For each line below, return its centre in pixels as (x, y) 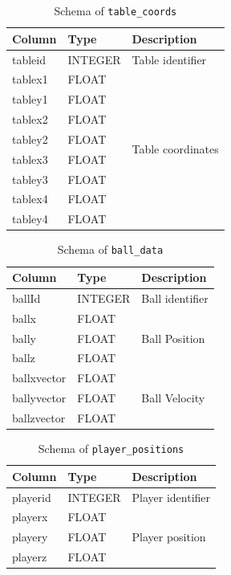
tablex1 (30, 79)
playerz (30, 557)
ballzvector (39, 417)
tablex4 (30, 199)
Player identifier (171, 497)
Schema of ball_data (110, 249)
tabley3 (30, 179)
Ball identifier (175, 298)
